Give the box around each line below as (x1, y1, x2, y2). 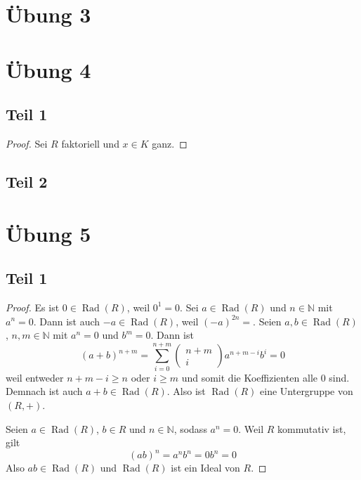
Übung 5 (6, 219, 91, 247)
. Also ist (166, 384, 206, 398)
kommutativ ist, (277, 421, 346, 436)
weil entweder (6, 370, 64, 384)
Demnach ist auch (6, 384, 83, 398)
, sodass (173, 421, 207, 436)
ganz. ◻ (152, 136, 188, 150)
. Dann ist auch (33, 313, 100, 328)
